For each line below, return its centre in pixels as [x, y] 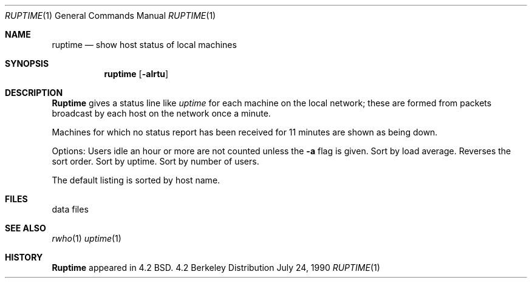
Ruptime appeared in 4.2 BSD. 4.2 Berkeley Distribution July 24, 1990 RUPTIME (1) [216, 268]
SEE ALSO [26, 228]
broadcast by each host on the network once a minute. [161, 113]
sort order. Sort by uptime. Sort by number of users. [155, 161]
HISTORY [24, 257]
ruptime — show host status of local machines [144, 45]
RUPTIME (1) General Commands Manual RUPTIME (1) [111, 15]
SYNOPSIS [27, 63]
